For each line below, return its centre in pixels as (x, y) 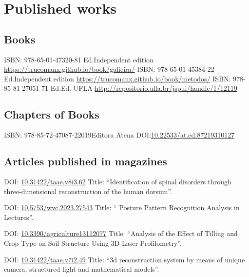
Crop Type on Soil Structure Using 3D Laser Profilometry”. (93, 243)
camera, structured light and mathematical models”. (82, 269)
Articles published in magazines (86, 161)
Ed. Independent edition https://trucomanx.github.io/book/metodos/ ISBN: (117, 78)
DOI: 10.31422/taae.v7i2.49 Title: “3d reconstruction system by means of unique (124, 259)
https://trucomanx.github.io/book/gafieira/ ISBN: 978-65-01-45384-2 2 (109, 69)
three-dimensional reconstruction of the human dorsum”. (88, 191)
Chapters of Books (52, 114)
